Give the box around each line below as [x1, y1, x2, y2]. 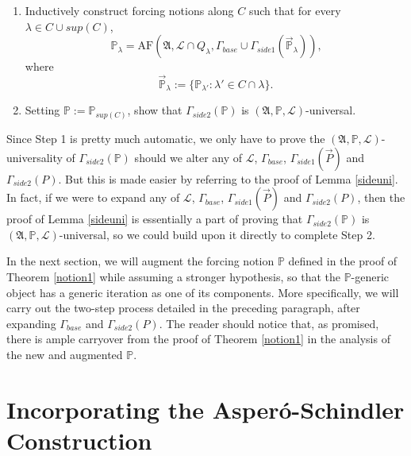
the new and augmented [6, 346, 123, 362]
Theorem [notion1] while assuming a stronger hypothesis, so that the [6, 268, 340, 284]
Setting [25, 102, 60, 118]
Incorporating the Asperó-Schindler [6, 392, 405, 425]
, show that [127, 102, 182, 118]
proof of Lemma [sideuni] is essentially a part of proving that [6, 211, 303, 227]
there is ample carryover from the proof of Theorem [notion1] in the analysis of [6, 330, 390, 347]
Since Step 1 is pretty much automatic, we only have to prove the [6, 129, 325, 146]
